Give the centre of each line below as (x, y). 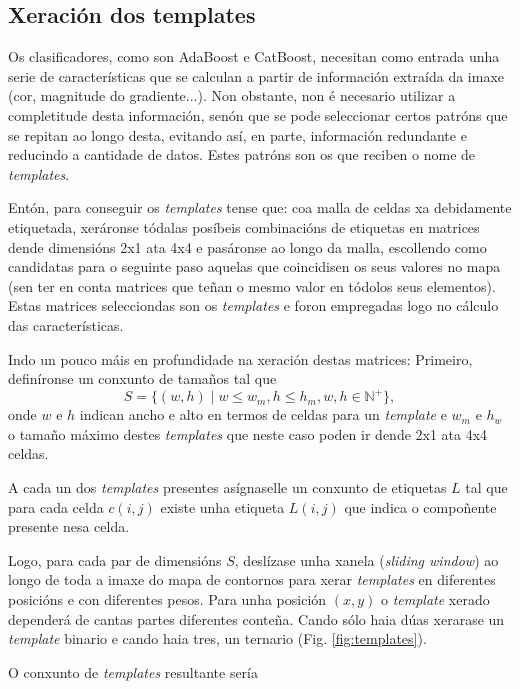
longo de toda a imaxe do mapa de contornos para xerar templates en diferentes (252, 579)
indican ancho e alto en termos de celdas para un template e (263, 414)
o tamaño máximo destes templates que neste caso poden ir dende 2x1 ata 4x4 (248, 433)
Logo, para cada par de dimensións (115, 559)
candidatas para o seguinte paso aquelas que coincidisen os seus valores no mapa (254, 266)
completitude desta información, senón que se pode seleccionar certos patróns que (258, 114)
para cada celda (56, 506)
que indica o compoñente (420, 506)
